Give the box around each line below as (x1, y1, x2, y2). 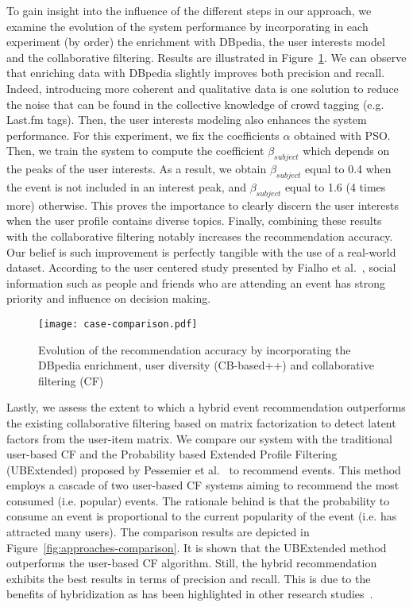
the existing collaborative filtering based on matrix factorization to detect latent (6, 414, 396, 431)
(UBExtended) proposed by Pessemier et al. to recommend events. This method (6, 461, 401, 477)
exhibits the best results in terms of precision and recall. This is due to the (6, 570, 371, 586)
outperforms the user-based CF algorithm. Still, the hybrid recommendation (6, 555, 377, 571)
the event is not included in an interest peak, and (6, 178, 246, 195)
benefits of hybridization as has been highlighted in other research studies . (6, 586, 373, 602)
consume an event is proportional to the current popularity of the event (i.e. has (6, 508, 397, 524)
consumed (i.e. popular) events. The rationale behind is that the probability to (6, 492, 390, 508)
